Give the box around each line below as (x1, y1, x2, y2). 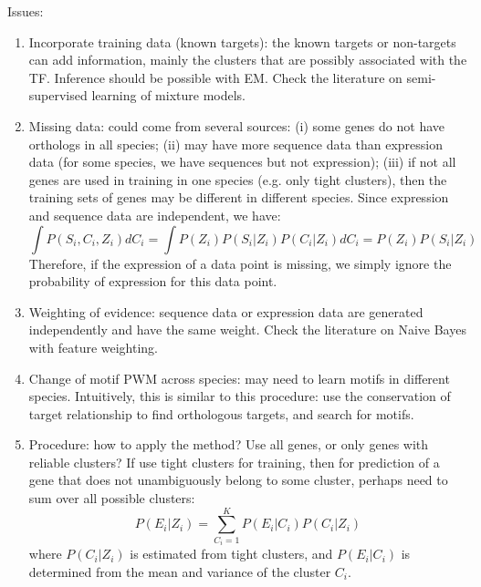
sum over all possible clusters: (28, 489, 195, 508)
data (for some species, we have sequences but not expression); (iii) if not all (28, 152, 456, 171)
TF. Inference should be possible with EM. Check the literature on (28, 67, 403, 87)
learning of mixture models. (91, 86, 246, 105)
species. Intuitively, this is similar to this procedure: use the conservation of (28, 386, 451, 406)
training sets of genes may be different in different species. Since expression (28, 188, 449, 207)
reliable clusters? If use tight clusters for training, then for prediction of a (28, 452, 440, 471)
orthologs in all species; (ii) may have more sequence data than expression (28, 134, 444, 153)
